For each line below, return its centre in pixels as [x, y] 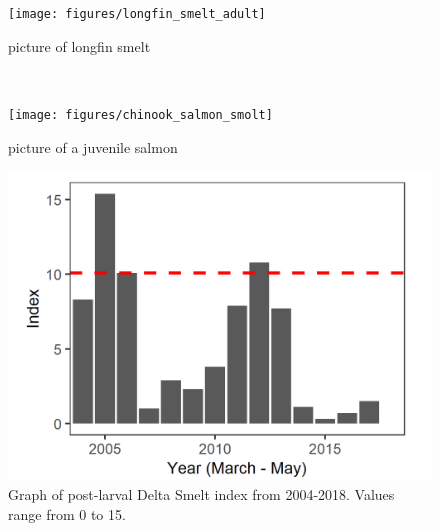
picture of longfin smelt [79, 45]
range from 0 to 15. [67, 514]
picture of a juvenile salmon [93, 146]
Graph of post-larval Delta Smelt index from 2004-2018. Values [201, 494]
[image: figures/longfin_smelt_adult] [137, 14]
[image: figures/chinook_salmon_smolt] [140, 114]
